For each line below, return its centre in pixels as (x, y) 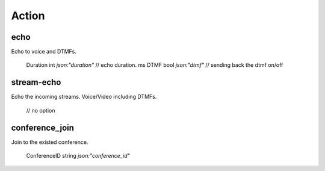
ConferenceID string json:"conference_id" (78, 156)
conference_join (43, 127)
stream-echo (36, 82)
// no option (41, 110)
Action (28, 16)
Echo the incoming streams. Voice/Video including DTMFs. (84, 97)
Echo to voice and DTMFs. (44, 52)
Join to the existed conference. (50, 142)
